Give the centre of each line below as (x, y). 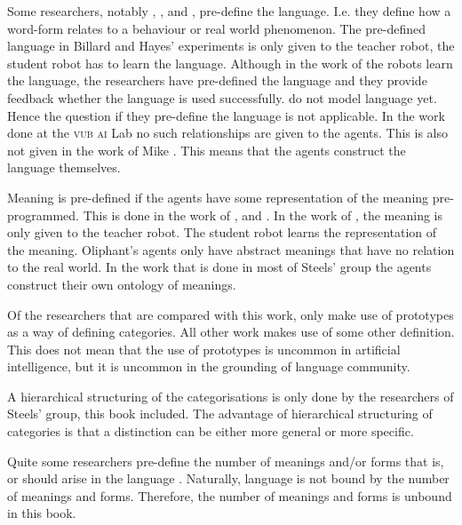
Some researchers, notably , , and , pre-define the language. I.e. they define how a (229, 11)
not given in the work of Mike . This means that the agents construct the (207, 150)
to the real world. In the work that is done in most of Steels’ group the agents (219, 267)
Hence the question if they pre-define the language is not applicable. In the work (226, 115)
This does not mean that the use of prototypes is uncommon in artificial (204, 349)
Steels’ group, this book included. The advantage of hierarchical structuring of (220, 414)
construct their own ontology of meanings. (122, 284)
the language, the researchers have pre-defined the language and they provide (217, 80)
